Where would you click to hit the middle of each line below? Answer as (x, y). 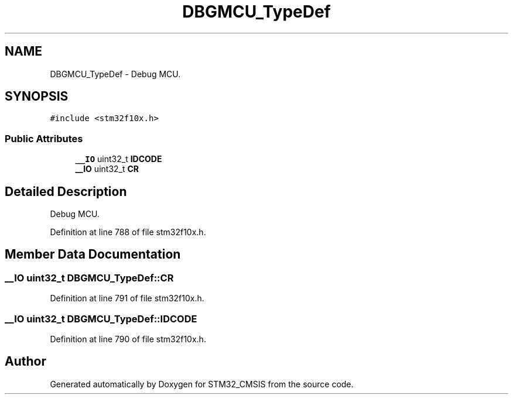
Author (25, 362)
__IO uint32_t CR (107, 169)
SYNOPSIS (37, 97)
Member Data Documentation (93, 254)
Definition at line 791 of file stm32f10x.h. (127, 298)
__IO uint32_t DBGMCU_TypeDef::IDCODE (101, 319)
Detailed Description (66, 191)
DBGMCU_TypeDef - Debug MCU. (115, 74)
